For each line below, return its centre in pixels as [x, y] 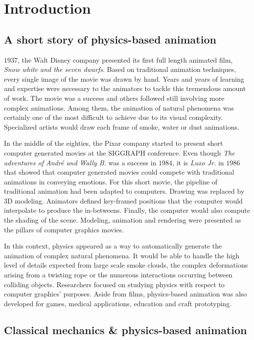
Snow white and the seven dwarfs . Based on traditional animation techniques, [120, 69]
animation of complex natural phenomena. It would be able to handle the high [122, 255]
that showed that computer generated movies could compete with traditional [119, 172]
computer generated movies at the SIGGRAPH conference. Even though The [119, 152]
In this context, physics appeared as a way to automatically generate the [113, 246]
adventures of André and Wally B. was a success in [80, 162]
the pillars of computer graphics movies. [64, 229]
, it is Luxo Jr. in [198, 162]
